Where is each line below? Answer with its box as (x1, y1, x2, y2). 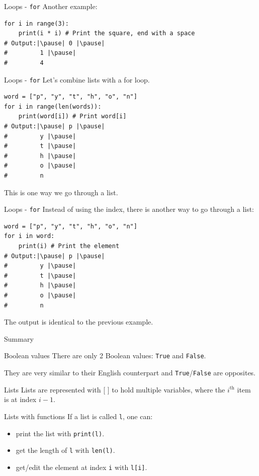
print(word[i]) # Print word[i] (18, 113, 127, 120)
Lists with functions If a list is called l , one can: (4, 411, 153, 421)
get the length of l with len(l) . (16, 445, 115, 455)
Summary (4, 333, 34, 344)
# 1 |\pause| (4, 49, 76, 57)
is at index (4, 394, 37, 405)
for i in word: (4, 232, 55, 240)
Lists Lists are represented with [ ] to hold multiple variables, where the (4, 384, 225, 394)
